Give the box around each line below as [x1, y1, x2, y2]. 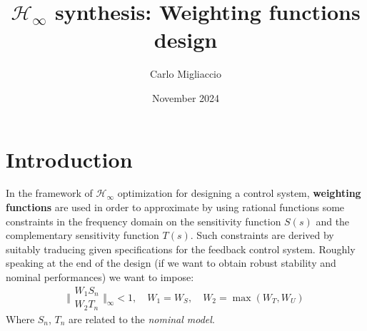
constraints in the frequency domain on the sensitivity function [6, 213, 281, 228]
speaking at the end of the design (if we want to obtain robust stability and [6, 255, 336, 270]
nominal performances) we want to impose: [6, 270, 194, 284]
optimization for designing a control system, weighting [117, 185, 361, 200]
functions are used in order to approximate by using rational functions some [6, 200, 345, 215]
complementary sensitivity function [6, 228, 159, 243]
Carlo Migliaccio [150, 66, 221, 81]
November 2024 [151, 90, 220, 105]
